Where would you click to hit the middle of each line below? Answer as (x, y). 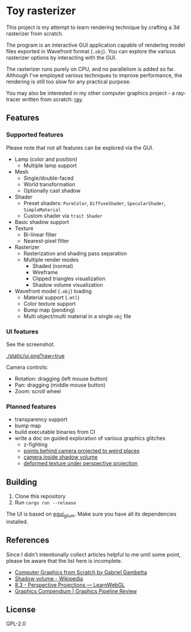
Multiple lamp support (50, 165)
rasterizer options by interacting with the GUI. (61, 57)
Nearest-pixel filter (46, 241)
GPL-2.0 (16, 624)
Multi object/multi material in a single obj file (77, 316)
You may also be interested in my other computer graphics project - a (90, 93)
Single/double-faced (48, 178)
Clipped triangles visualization (69, 278)
